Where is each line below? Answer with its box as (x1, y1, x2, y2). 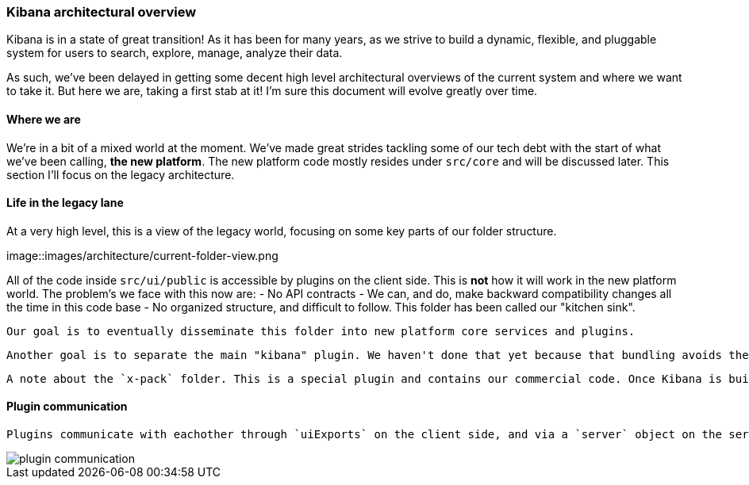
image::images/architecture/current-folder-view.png (6, 248, 278, 262)
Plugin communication (6, 399, 128, 414)
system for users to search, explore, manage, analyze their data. (6, 46, 343, 60)
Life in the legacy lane (6, 196, 124, 210)
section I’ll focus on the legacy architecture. (6, 167, 235, 181)
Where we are (6, 112, 81, 126)
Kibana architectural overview (6, 4, 197, 20)
